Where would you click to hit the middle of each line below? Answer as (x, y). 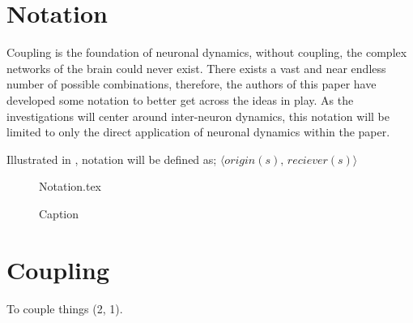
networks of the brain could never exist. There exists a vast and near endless (196, 68)
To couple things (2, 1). (65, 308)
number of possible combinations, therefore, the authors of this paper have (192, 84)
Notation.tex (70, 186)
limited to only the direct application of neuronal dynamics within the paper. (198, 132)
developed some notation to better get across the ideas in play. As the (180, 99)
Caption (59, 213)
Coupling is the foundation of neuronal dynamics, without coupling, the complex (207, 52)
